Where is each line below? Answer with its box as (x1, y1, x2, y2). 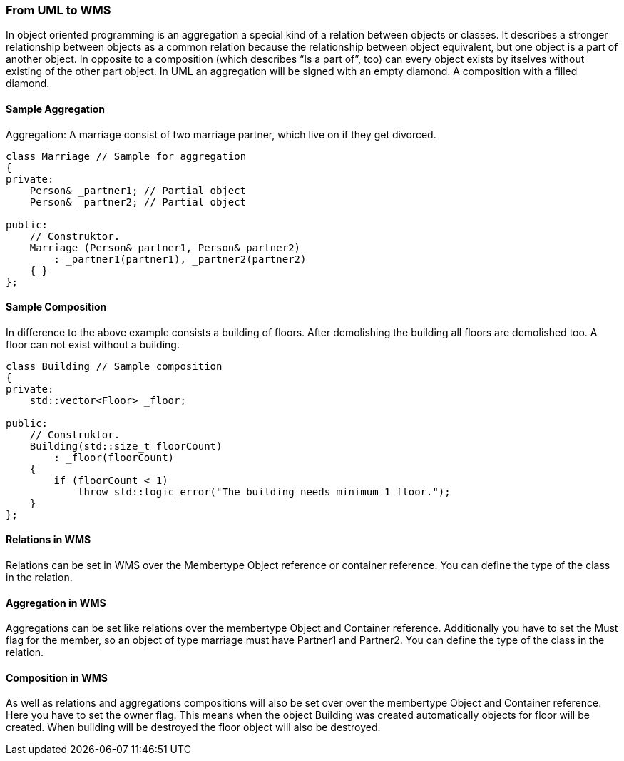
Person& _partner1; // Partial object (29, 184, 247, 196)
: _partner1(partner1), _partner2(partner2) (53, 253, 307, 265)
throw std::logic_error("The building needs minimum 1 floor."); (78, 485, 451, 498)
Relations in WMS (6, 533, 91, 546)
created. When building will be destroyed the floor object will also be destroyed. (6, 721, 381, 734)
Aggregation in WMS (6, 596, 106, 609)
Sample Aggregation (6, 102, 106, 115)
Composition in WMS (6, 671, 108, 684)
